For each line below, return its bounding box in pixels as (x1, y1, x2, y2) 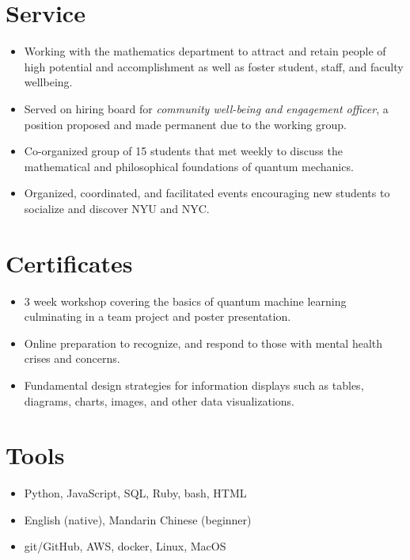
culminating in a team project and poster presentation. (24, 308, 291, 325)
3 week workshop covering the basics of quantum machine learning (24, 292, 347, 309)
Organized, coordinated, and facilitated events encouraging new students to (24, 185, 390, 201)
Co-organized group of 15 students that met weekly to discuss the (24, 143, 343, 159)
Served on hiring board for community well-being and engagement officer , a (24, 100, 389, 116)
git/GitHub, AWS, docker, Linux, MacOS (24, 538, 226, 554)
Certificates (6, 246, 133, 279)
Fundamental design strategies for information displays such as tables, (24, 376, 364, 393)
